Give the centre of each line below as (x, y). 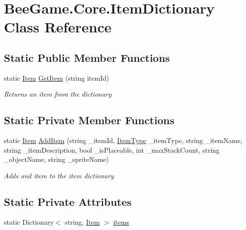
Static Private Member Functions (89, 120)
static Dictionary (29, 222)
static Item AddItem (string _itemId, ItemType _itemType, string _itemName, (123, 140)
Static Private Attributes (68, 201)
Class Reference (58, 27)
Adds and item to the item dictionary (59, 175)
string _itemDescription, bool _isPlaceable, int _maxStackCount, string (112, 150)
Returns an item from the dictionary (58, 94)
